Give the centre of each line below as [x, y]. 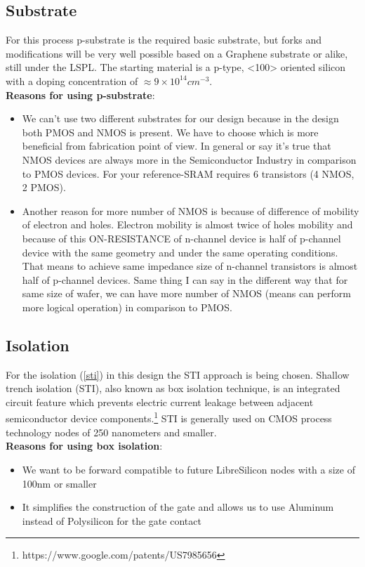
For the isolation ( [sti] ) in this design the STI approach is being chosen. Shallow [178, 374]
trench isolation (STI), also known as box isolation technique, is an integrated [173, 388]
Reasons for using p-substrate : [80, 94]
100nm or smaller [59, 483]
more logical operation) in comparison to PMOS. [127, 307]
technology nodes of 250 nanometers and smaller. [111, 432]
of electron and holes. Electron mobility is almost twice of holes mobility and [187, 224]
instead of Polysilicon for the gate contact [112, 520]
